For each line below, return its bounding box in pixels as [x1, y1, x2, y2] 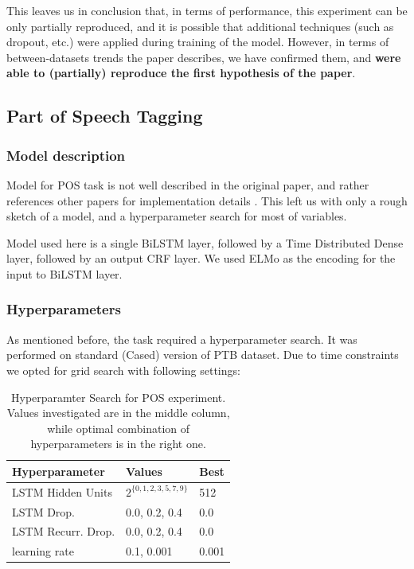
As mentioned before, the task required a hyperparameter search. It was [6, 330, 357, 347]
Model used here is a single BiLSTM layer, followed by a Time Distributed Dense [6, 234, 404, 251]
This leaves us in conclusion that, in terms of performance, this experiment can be [6, 2, 408, 18]
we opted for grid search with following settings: [6, 361, 240, 378]
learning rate [12, 543, 74, 559]
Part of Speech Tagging [6, 103, 203, 128]
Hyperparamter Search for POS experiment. [11, 388, 226, 405]
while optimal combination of [47, 419, 190, 436]
